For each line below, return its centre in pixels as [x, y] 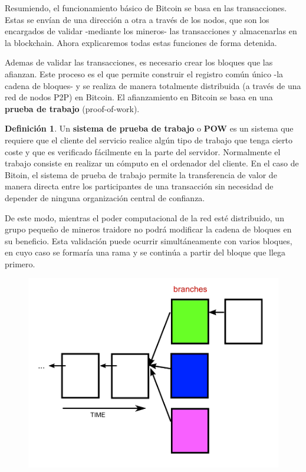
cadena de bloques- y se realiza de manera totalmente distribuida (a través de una [153, 85]
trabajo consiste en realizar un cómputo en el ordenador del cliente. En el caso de [152, 163]
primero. [20, 263]
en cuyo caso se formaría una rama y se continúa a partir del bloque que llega [145, 252]
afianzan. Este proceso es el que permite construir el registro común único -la [144, 73]
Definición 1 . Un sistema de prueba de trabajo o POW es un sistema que [149, 128]
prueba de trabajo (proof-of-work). [72, 108]
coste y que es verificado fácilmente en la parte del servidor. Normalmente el [143, 151]
